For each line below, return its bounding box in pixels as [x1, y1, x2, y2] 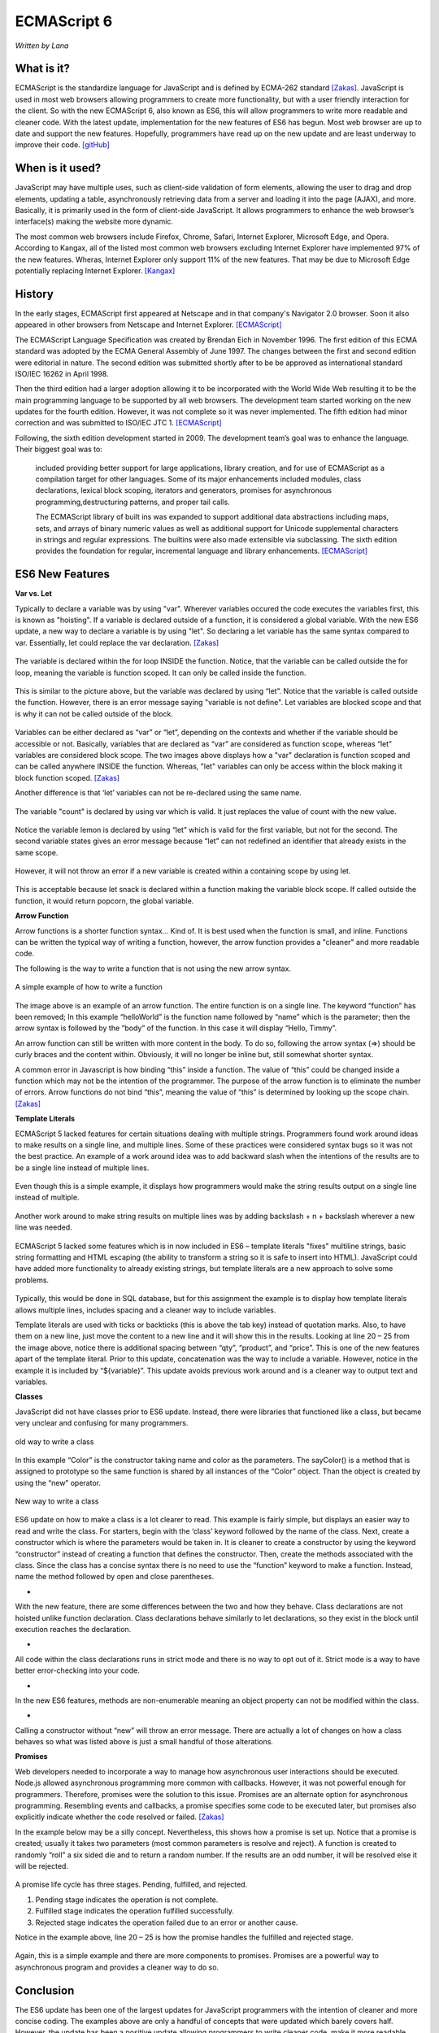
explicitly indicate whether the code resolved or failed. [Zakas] [15, 1812, 224, 1822]
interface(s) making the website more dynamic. [15, 216, 174, 227]
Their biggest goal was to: [15, 444, 103, 455]
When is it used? [15, 161, 102, 175]
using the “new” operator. [15, 1478, 102, 1487]
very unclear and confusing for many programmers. [15, 1418, 189, 1428]
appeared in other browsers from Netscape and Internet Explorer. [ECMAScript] [15, 320, 282, 329]
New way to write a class [15, 1496, 99, 1506]
